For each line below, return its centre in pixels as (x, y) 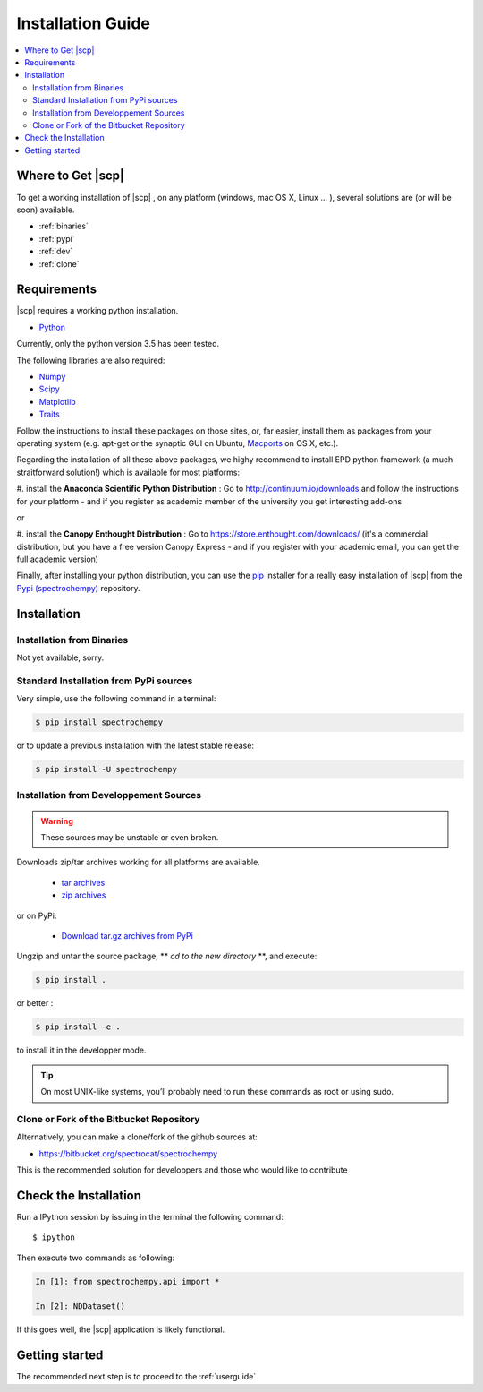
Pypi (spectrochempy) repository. (78, 588)
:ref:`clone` (59, 263)
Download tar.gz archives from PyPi (127, 936)
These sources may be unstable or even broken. (130, 838)
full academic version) (57, 559)
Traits (49, 414)
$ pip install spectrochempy (99, 722)
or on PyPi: (37, 915)
